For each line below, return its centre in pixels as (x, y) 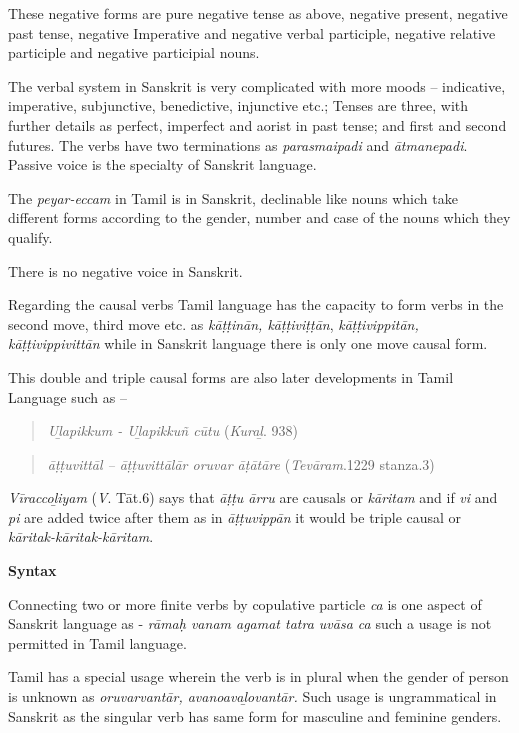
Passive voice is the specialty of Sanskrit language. (162, 164)
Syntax (32, 570)
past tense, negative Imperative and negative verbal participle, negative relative (252, 32)
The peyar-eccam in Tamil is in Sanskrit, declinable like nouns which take (233, 197)
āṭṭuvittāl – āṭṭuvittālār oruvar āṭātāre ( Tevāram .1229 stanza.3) (241, 463)
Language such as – (67, 396)
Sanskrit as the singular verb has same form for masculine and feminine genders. (255, 715)
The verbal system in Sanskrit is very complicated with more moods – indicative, (257, 85)
